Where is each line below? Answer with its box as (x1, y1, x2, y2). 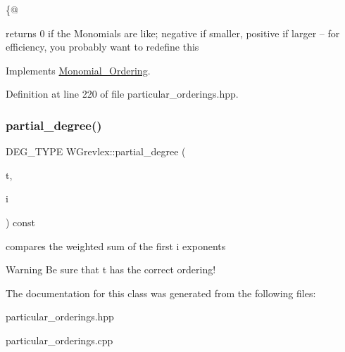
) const (6, 214, 36, 229)
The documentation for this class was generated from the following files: (6, 285, 316, 300)
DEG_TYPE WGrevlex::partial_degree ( (6, 144, 186, 159)
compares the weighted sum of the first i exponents (6, 238, 226, 253)
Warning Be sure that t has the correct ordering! (6, 262, 216, 277)
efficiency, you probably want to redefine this (6, 39, 199, 54)
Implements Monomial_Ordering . (6, 63, 151, 77)
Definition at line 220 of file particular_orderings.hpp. (6, 86, 239, 101)
